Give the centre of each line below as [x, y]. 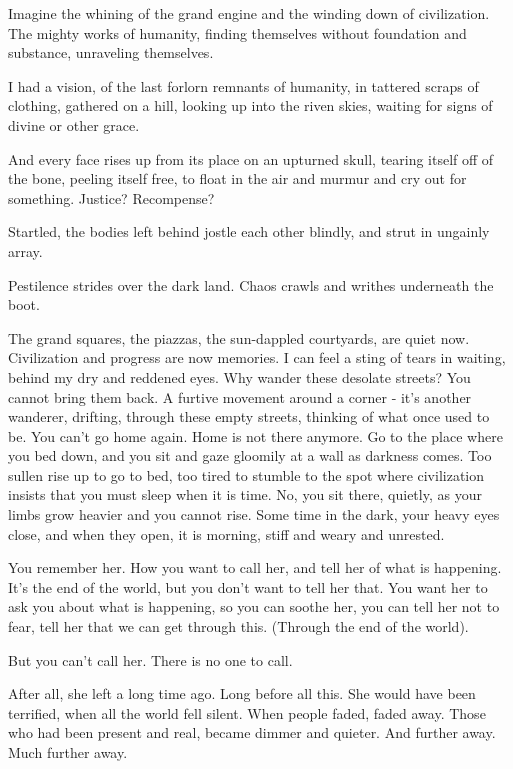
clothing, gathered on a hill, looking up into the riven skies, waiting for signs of [250, 105]
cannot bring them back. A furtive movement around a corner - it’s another [240, 396]
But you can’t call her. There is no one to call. [150, 659]
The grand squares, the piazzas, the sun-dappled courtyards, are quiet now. [239, 337]
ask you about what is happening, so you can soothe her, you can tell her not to [254, 606]
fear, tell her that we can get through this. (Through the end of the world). [238, 626]
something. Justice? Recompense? [111, 197]
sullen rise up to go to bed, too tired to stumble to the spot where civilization [246, 474]
